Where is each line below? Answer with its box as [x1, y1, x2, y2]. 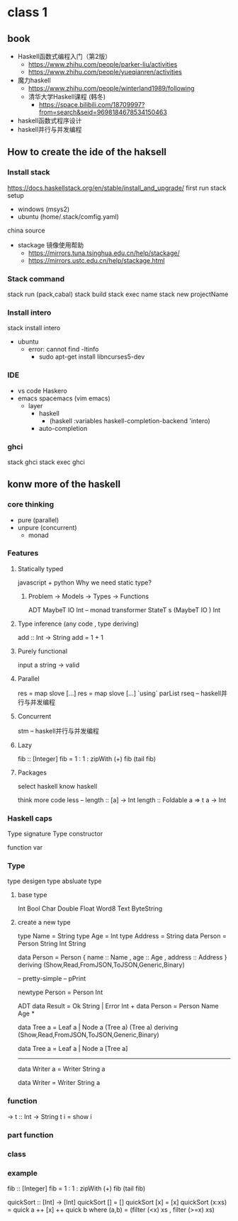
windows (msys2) [17, 205, 70, 213]
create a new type [17, 918, 71, 927]
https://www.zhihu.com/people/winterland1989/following [28, 84, 195, 92]
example [7, 1168, 38, 1178]
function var [7, 843, 43, 852]
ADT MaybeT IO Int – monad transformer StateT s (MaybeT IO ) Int [28, 605, 221, 614]
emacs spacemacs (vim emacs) [17, 394, 111, 403]
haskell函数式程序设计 [17, 116, 82, 125]
